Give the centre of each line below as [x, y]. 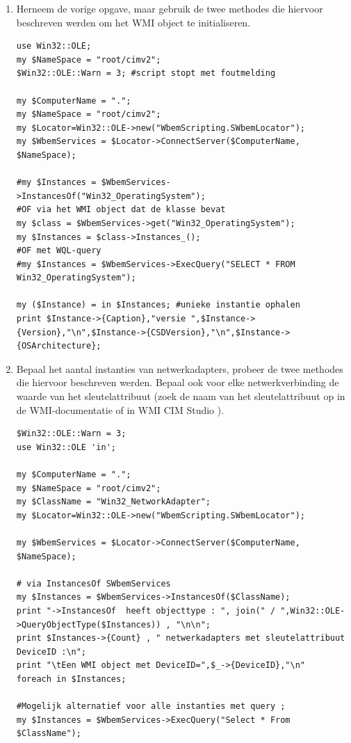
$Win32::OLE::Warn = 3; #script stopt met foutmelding [146, 73]
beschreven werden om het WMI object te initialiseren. [133, 22]
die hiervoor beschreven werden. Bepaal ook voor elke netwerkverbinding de [178, 382]
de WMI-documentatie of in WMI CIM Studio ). [120, 409]
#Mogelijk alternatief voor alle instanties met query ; [151, 706]
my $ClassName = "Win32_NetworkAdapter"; [113, 502]
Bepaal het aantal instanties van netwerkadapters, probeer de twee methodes [180, 368]
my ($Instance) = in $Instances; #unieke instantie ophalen [158, 305]
